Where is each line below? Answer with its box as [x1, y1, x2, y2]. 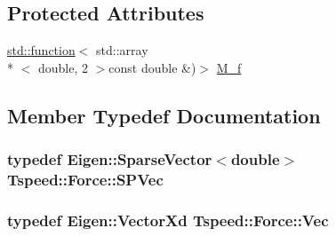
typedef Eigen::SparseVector [7, 148, 212, 170]
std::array [96, 41, 148, 59]
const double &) [108, 58, 196, 76]
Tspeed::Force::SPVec [7, 169, 164, 191]
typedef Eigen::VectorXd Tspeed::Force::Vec [7, 208, 329, 231]
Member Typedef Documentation [7, 101, 321, 129]
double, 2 [37, 58, 89, 76]
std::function [7, 41, 76, 59]
